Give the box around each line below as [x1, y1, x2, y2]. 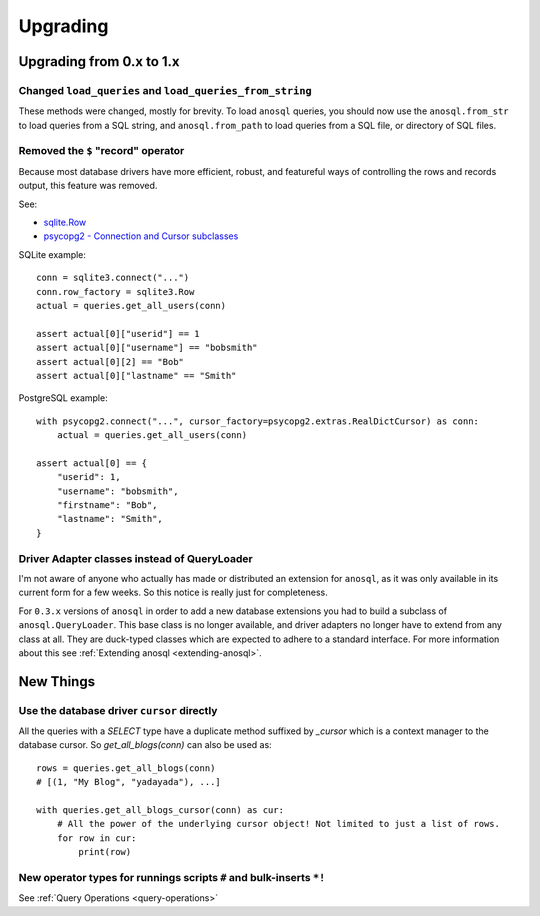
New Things [18, 673, 95, 690]
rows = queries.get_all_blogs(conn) [36, 762, 216, 774]
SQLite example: [18, 248, 87, 260]
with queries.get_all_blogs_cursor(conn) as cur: [36, 805, 285, 816]
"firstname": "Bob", [56, 500, 158, 511]
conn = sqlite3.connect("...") [36, 272, 190, 284]
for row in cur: [56, 832, 137, 844]
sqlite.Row [43, 216, 87, 229]
